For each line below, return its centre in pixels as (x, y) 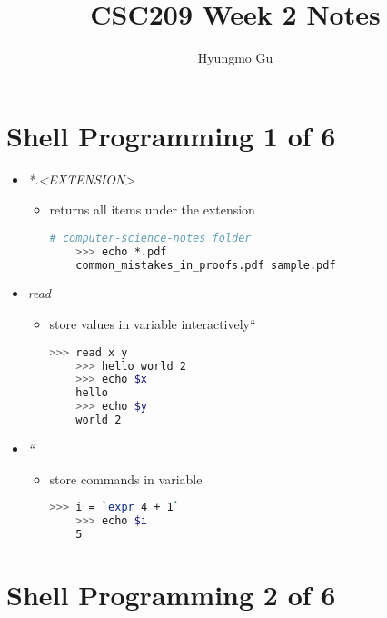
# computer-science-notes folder (150, 238)
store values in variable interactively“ (153, 324)
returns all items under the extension (152, 209)
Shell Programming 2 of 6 (171, 594)
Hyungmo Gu (235, 58)
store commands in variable (126, 478)
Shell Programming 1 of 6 (171, 135)
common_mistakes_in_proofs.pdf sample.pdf (206, 265)
